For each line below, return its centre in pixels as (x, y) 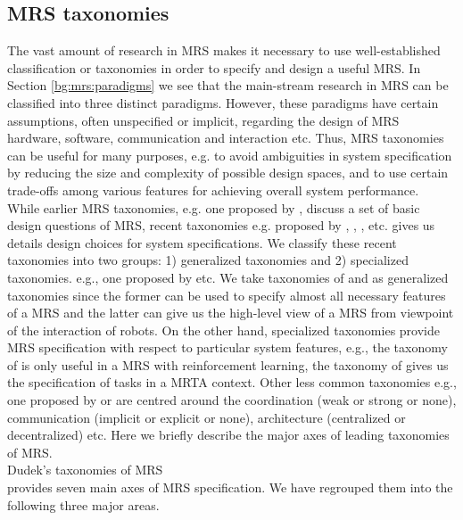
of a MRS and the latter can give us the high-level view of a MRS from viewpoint (231, 313)
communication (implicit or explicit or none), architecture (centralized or (207, 417)
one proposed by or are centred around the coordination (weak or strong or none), (232, 400)
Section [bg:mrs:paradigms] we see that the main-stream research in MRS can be (228, 85)
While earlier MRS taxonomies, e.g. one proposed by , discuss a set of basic (214, 207)
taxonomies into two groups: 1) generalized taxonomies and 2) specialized (208, 260)
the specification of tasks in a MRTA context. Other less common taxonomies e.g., (232, 382)
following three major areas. (83, 504)
